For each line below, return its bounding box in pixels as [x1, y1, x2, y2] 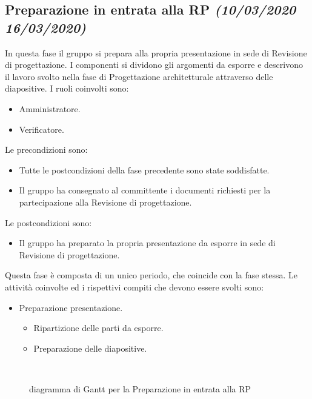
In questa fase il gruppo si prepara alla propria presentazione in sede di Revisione [5, 46, 307, 59]
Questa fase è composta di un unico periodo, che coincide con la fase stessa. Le [5, 269, 297, 281]
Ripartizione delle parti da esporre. [33, 321, 164, 334]
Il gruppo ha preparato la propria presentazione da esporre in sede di [19, 236, 276, 249]
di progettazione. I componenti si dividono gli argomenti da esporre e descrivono [5, 58, 303, 71]
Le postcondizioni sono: [5, 216, 92, 229]
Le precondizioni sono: [5, 143, 88, 156]
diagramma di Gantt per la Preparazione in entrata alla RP [29, 382, 251, 395]
